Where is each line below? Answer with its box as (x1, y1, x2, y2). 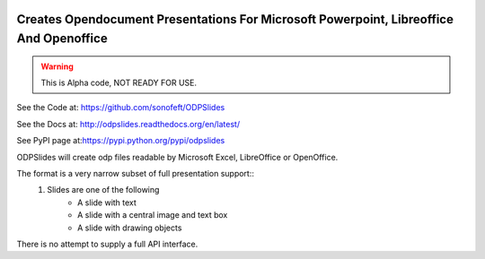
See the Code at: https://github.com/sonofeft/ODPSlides (16, 102, 225, 113)
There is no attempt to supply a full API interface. (16, 238, 198, 249)
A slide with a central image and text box (77, 210, 228, 220)
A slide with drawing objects (77, 222, 182, 233)
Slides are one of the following (47, 185, 160, 195)
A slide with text (77, 197, 137, 208)
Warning (40, 61, 74, 72)
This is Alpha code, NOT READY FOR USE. (40, 77, 198, 88)
